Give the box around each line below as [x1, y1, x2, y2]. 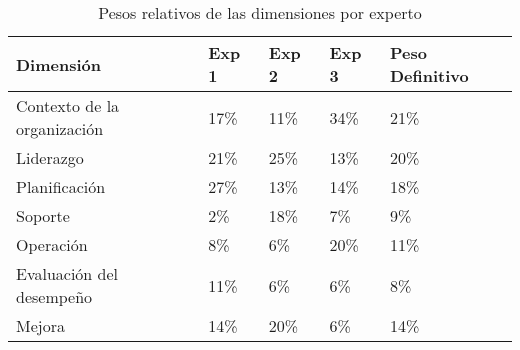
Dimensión [16, 52, 101, 76]
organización [16, 117, 104, 140]
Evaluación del [16, 262, 119, 285]
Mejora [16, 314, 65, 337]
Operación [16, 233, 88, 256]
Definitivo [389, 64, 469, 87]
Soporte [16, 204, 70, 227]
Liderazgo [16, 146, 84, 169]
